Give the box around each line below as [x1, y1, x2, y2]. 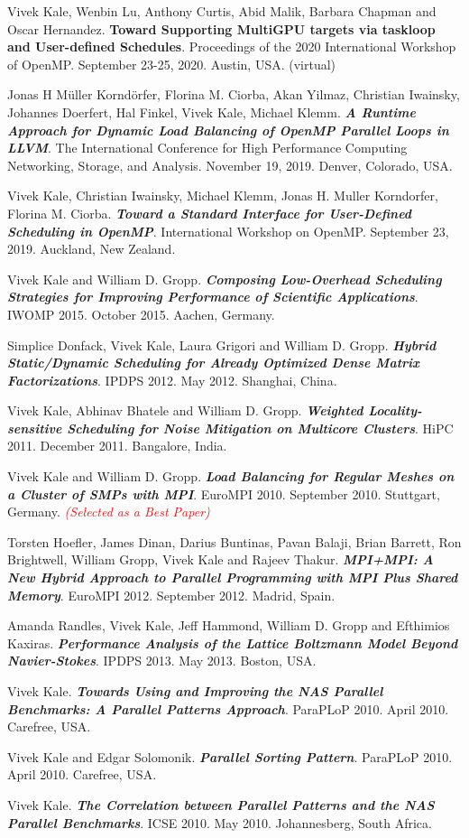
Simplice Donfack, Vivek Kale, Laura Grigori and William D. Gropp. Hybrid [7, 335, 437, 354]
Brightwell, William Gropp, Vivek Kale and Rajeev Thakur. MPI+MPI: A [7, 550, 434, 569]
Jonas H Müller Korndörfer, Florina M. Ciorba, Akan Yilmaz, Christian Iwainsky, [7, 85, 460, 104]
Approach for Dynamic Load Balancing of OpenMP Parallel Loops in [7, 120, 449, 139]
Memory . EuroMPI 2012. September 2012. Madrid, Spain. [7, 585, 336, 604]
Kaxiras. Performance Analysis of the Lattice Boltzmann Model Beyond [7, 633, 458, 652]
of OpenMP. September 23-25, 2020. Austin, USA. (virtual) [7, 54, 336, 73]
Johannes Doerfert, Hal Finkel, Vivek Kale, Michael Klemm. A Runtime [7, 102, 416, 121]
